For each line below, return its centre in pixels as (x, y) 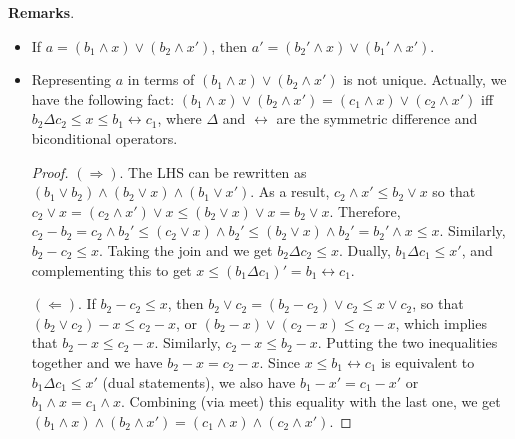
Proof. (50, 171)
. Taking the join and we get (186, 249)
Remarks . (41, 12)
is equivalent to (428, 361)
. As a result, (290, 191)
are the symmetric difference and (377, 118)
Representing (71, 79)
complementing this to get (111, 269)
